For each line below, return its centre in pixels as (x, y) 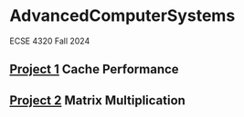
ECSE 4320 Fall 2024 (50, 41)
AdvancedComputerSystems (122, 16)
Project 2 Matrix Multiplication (97, 100)
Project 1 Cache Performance (95, 69)
